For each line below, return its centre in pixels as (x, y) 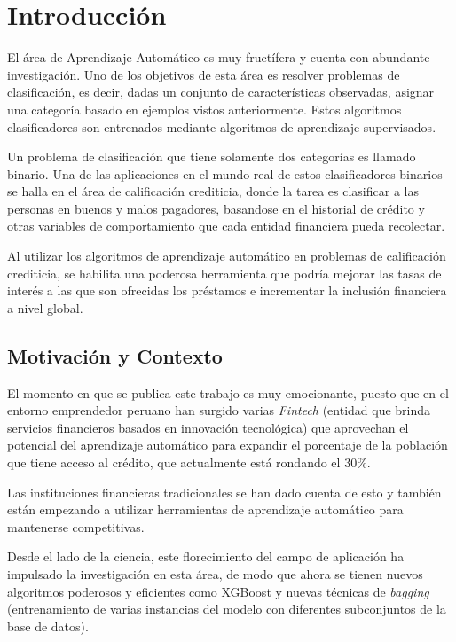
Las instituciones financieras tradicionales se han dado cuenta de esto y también (224, 492)
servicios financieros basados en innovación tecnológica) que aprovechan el (208, 427)
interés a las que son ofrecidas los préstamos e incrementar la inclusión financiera (227, 290)
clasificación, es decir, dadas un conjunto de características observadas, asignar (221, 92)
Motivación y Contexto (115, 355)
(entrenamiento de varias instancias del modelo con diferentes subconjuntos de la (227, 609)
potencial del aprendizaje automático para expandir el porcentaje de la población (228, 445)
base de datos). (48, 626)
